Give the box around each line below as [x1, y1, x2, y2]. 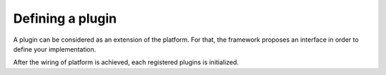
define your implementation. [13, 45, 96, 53]
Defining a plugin [13, 11, 117, 26]
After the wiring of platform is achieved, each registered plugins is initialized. [13, 58, 239, 67]
